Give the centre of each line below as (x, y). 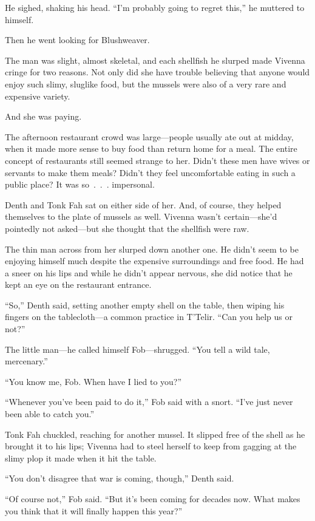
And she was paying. (43, 116)
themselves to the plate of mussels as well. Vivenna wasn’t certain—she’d (141, 216)
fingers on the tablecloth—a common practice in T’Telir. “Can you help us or (149, 317)
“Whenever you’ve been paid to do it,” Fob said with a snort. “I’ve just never (149, 402)
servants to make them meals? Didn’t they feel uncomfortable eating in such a (150, 172)
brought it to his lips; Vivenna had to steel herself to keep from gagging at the (151, 446)
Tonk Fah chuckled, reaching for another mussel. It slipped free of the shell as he (155, 434)
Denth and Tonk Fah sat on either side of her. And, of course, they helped (143, 204)
